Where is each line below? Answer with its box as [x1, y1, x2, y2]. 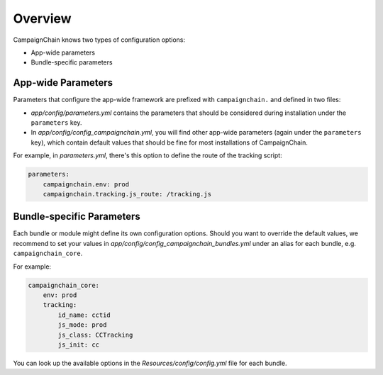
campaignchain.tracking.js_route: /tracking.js [43, 190, 212, 198]
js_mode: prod [57, 321, 107, 329]
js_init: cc [57, 340, 99, 349]
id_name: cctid [57, 310, 111, 319]
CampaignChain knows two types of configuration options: [13, 35, 186, 44]
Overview [13, 11, 72, 26]
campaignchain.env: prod [43, 180, 130, 188]
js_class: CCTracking [57, 330, 133, 339]
